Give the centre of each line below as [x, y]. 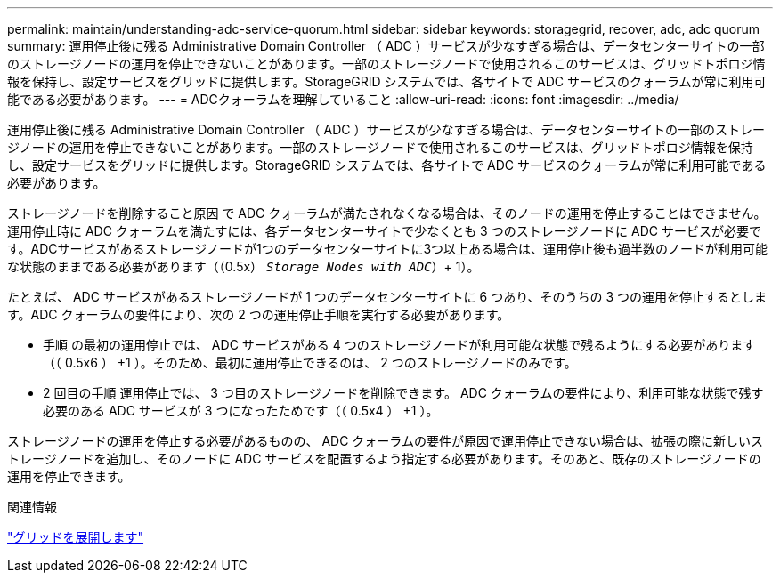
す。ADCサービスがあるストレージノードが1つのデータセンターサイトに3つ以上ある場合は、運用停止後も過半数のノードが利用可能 [388, 249]
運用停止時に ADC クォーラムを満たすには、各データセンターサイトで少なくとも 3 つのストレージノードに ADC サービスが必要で [384, 231]
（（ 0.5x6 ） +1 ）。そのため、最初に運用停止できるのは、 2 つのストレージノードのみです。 [310, 362]
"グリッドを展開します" [76, 537]
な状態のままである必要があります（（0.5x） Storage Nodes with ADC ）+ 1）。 [244, 266]
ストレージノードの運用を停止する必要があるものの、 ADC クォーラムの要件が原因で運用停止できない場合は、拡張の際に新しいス [385, 441]
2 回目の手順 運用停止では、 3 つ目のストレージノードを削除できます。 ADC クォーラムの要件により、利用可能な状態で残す [403, 393]
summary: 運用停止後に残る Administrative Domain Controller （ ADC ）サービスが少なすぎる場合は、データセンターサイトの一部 [386, 46]
